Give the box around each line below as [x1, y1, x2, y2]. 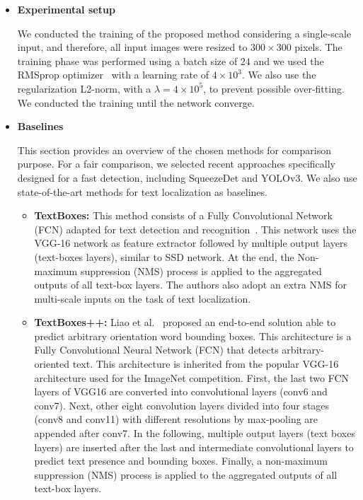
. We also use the [242, 67, 316, 82]
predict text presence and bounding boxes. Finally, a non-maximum [34, 453, 328, 468]
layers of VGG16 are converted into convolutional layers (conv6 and [34, 384, 328, 399]
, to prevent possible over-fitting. [203, 81, 345, 95]
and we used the [253, 53, 324, 68]
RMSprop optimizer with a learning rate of [17, 67, 209, 82]
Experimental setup [17, 2, 115, 16]
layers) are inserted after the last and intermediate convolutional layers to [34, 439, 354, 454]
